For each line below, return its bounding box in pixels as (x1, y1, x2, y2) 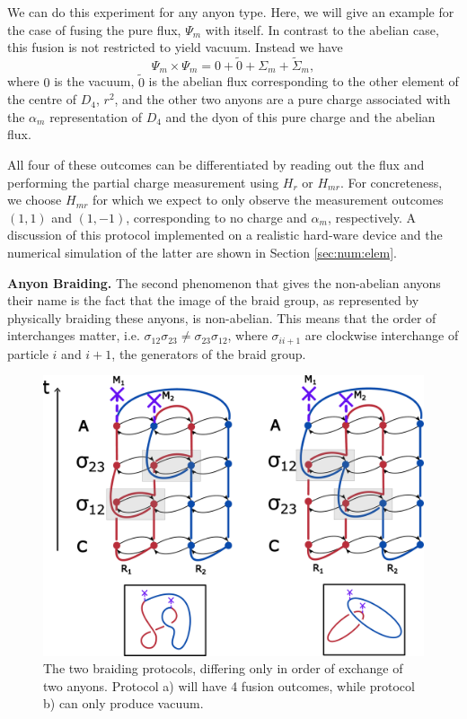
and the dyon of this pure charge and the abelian (165, 107, 436, 126)
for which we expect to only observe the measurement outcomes (93, 190, 444, 209)
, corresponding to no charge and (126, 207, 307, 226)
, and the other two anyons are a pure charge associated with (114, 90, 451, 109)
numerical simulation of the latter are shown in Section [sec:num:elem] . (7, 243, 397, 262)
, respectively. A (327, 207, 417, 226)
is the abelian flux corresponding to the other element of (148, 72, 459, 91)
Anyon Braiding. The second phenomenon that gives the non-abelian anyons (7, 273, 441, 292)
